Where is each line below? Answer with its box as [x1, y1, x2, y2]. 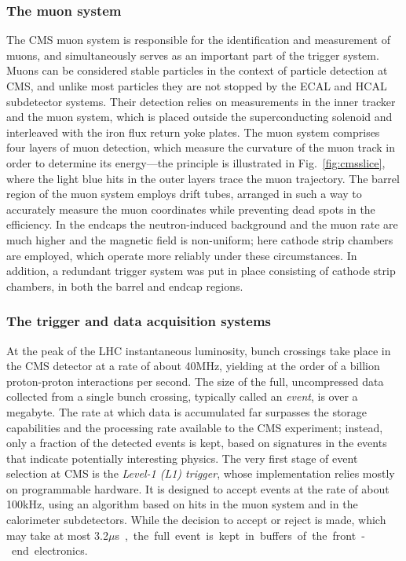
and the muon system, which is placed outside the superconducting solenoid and [6, 108, 393, 125]
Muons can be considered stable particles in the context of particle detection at [6, 62, 388, 79]
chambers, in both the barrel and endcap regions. [6, 277, 243, 294]
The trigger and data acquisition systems [6, 311, 272, 331]
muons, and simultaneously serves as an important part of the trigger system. [6, 46, 379, 63]
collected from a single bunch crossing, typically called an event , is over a [6, 388, 358, 405]
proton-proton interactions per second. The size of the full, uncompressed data [6, 372, 384, 389]
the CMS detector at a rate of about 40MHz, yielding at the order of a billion [6, 357, 380, 374]
